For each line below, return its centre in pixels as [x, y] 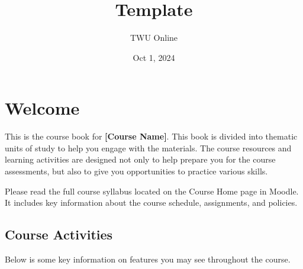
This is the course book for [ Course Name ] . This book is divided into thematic [151, 136]
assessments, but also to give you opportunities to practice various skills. [136, 171]
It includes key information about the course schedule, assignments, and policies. [151, 202]
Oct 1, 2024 [154, 57]
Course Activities [59, 234]
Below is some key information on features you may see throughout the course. [148, 259]
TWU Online [154, 38]
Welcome [42, 108]
